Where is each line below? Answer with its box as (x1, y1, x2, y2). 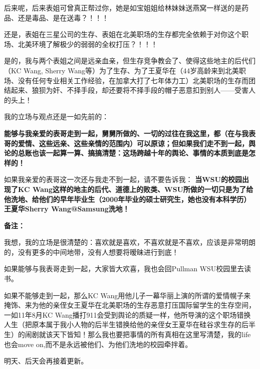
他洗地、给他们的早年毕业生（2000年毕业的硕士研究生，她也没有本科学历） (4, 193, 251, 204)
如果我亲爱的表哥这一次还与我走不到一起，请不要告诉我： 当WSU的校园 (4, 174, 242, 184)
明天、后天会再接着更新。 (4, 356, 88, 366)
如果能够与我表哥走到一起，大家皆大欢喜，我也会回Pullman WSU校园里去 (4, 263, 244, 274)
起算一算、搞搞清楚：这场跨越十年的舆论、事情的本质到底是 (52, 148, 249, 158)
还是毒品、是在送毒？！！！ (17, 12, 109, 22)
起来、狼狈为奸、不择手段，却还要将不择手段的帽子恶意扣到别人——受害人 (10, 85, 256, 95)
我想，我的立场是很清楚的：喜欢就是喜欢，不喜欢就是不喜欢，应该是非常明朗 (4, 237, 256, 247)
